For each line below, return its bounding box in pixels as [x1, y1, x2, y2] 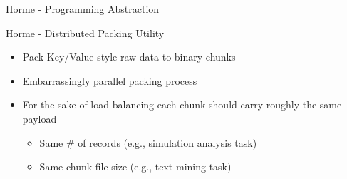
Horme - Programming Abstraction [6, 1, 160, 16]
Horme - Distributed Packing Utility [6, 25, 165, 40]
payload [22, 111, 57, 126]
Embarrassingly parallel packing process [22, 73, 197, 88]
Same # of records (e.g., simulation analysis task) [39, 135, 257, 150]
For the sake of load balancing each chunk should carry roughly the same [22, 97, 342, 112]
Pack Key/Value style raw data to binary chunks [22, 49, 236, 64]
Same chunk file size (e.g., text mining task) [39, 159, 232, 174]
